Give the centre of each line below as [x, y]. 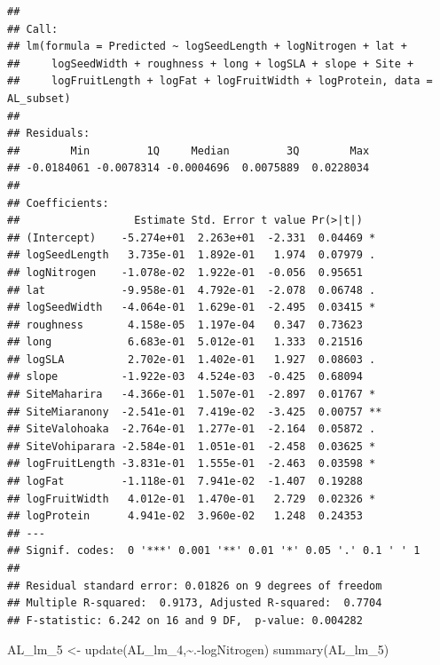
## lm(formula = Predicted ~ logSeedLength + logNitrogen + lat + [208, 47]
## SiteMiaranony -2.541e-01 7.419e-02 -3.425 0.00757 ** [195, 412]
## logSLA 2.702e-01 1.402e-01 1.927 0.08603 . [192, 359]
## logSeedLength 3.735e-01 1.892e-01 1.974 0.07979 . [192, 255]
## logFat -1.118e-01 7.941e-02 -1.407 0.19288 [185, 482]
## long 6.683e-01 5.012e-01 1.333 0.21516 [185, 342]
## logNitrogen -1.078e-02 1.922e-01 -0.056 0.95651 [185, 272]
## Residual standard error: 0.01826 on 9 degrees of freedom [195, 586]
